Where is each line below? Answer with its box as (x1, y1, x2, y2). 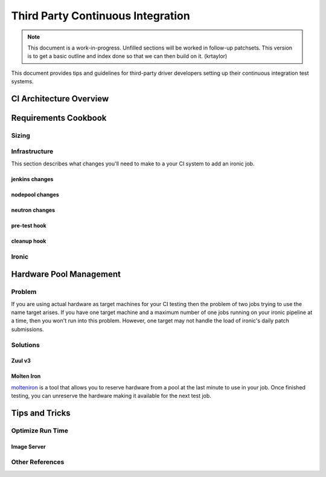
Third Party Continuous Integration (11, 9, 190, 22)
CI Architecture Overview (11, 94, 109, 104)
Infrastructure (11, 147, 54, 156)
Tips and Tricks (11, 408, 71, 418)
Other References (11, 458, 65, 466)
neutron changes (11, 206, 56, 214)
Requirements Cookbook (11, 112, 107, 123)
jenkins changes (11, 175, 54, 182)
